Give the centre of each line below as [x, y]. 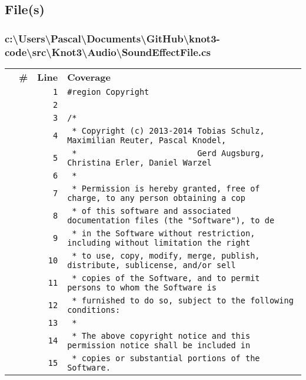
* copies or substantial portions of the [166, 358]
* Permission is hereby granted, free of [166, 188]
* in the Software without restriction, [164, 233]
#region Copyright [108, 92]
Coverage [89, 77]
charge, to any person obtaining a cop [156, 198]
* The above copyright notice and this [161, 336]
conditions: [94, 310]
